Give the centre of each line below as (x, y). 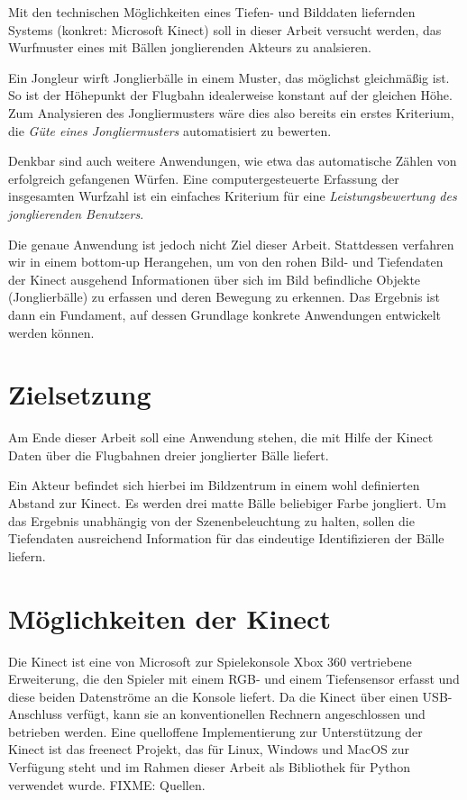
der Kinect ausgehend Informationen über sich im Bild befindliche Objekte (215, 279)
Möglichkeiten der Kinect (169, 618)
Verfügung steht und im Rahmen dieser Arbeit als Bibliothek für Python (209, 767)
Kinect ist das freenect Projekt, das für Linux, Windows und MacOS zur (209, 749)
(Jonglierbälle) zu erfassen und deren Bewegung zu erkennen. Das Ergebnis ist (224, 297)
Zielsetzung (80, 394)
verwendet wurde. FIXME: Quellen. (107, 784)
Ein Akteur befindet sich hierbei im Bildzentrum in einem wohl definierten (214, 485)
